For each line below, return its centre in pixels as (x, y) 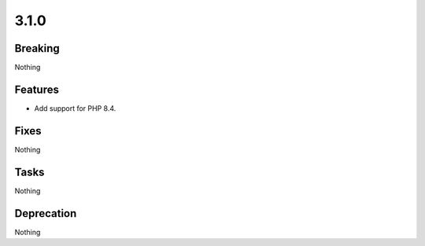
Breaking (37, 48)
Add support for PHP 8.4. (75, 108)
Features (37, 89)
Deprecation (46, 213)
